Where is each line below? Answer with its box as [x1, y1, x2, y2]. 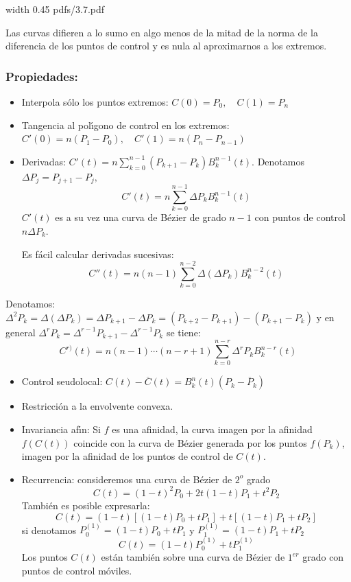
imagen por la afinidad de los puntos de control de [21, 449, 233, 463]
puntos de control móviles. [21, 563, 132, 577]
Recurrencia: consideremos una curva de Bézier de [21, 472, 232, 486]
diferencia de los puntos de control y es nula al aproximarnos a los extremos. [5, 38, 327, 53]
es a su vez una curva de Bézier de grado [55, 210, 226, 224]
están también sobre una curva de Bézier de [101, 550, 285, 564]
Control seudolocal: [21, 374, 103, 388]
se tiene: [166, 325, 201, 339]
